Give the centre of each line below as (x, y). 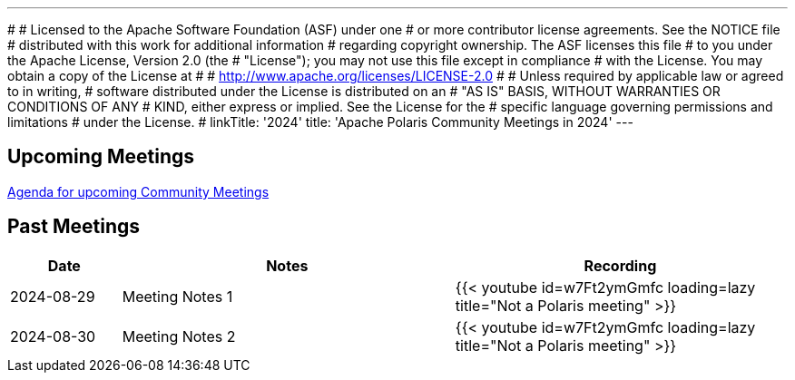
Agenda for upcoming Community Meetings (138, 191)
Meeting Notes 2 (179, 336)
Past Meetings (74, 227)
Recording (620, 265)
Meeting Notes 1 (177, 296)
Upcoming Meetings (101, 157)
